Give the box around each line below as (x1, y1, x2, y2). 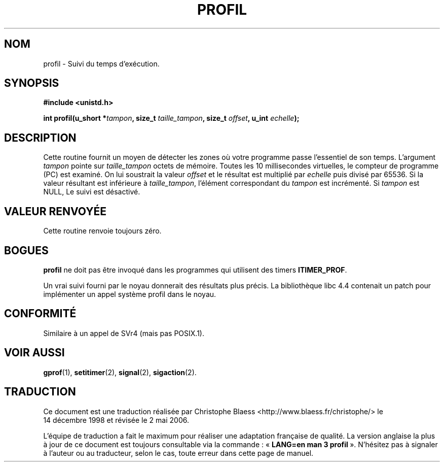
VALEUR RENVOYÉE (4, 205, 106, 218)
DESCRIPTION (4, 131, 77, 144)
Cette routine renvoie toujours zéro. (43, 226, 162, 236)
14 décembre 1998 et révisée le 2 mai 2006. (43, 415, 189, 424)
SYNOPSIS (4, 77, 59, 90)
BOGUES (4, 244, 49, 257)
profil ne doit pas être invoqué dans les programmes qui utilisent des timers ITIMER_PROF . (43, 265, 347, 274)
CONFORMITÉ (4, 307, 77, 320)
